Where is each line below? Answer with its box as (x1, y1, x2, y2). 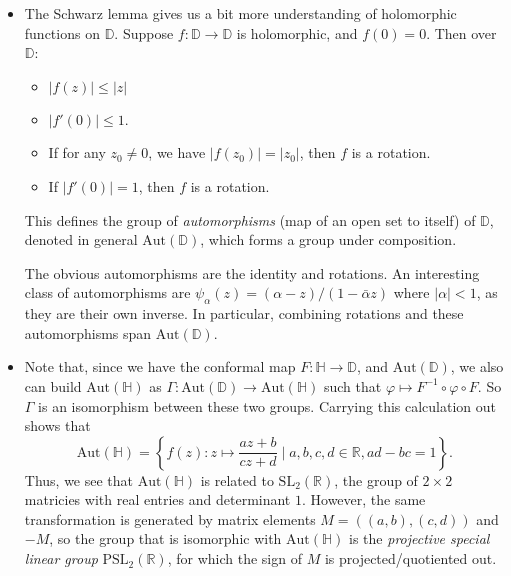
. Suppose (114, 22, 174, 43)
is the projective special (349, 528, 490, 549)
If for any (48, 142, 106, 163)
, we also (450, 356, 504, 377)
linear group (24, 548, 98, 569)
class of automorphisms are (24, 282, 191, 303)
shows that (24, 415, 91, 436)
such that (323, 375, 382, 396)
